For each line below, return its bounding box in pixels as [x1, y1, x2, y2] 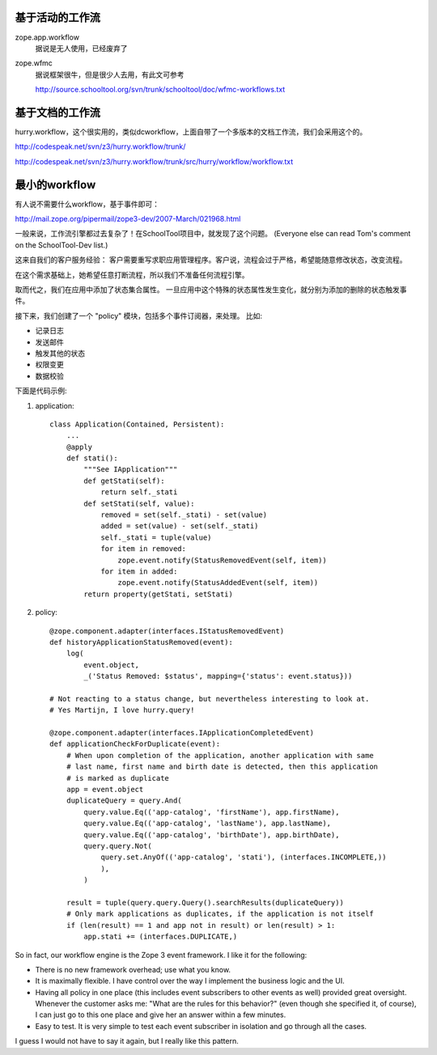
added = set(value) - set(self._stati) [100, 522, 259, 531]
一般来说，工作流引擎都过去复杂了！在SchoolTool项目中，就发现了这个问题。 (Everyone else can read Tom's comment [15, 229, 411, 239]
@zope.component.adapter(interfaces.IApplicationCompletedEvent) [49, 728, 315, 738]
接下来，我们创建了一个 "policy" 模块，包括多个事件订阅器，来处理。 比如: [15, 311, 263, 320]
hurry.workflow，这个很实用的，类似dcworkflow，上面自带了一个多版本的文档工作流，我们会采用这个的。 [15, 126, 367, 137]
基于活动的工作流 [15, 11, 100, 24]
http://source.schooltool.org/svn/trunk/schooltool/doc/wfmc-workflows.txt [35, 85, 286, 95]
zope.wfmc [15, 58, 53, 68]
